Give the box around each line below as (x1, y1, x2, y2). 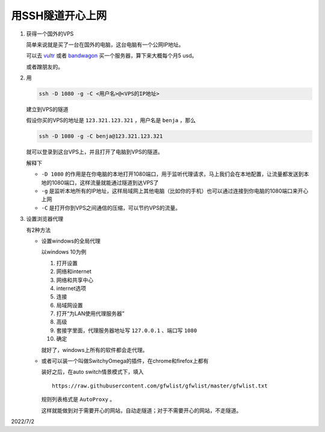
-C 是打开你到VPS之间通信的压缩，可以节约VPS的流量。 (41, 204, 181, 211)
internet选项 (56, 285, 87, 292)
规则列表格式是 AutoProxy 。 (41, 396, 116, 403)
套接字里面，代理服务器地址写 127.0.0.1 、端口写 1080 (56, 327, 197, 334)
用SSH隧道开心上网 (11, 9, 107, 22)
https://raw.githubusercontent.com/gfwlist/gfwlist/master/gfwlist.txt (52, 382, 268, 389)
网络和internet (56, 268, 91, 275)
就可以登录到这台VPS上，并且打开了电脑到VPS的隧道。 (26, 148, 164, 156)
